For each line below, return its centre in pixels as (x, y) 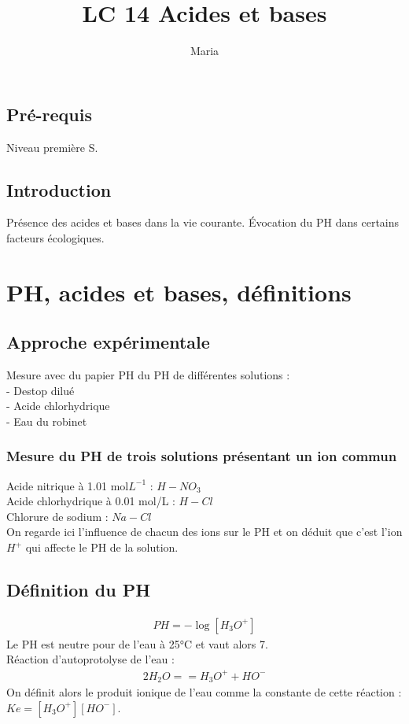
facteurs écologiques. (55, 237)
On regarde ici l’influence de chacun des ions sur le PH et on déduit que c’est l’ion (204, 532)
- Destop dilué (41, 390)
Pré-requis (49, 114)
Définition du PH (79, 590)
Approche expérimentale (108, 342)
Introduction (59, 189)
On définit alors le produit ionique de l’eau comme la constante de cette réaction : (204, 692)
